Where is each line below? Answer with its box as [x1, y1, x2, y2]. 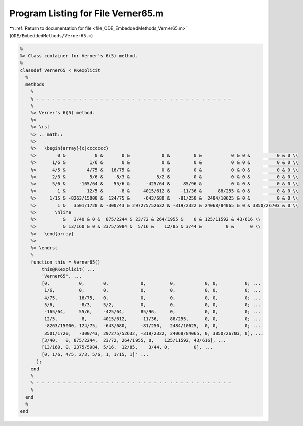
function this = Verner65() [30, 259, 101, 265]
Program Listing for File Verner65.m [9, 8, 164, 19]
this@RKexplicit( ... [41, 267, 95, 272]
